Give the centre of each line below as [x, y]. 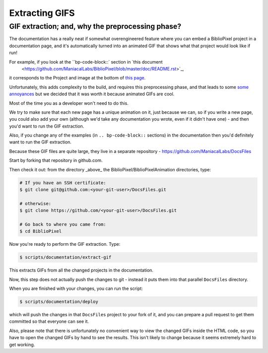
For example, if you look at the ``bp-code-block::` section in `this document [86, 62]
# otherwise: [35, 203]
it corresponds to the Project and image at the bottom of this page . [77, 78]
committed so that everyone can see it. [49, 321]
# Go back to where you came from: [63, 224]
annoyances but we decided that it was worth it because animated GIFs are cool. [92, 94]
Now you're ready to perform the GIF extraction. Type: [65, 244]
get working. [22, 345]
